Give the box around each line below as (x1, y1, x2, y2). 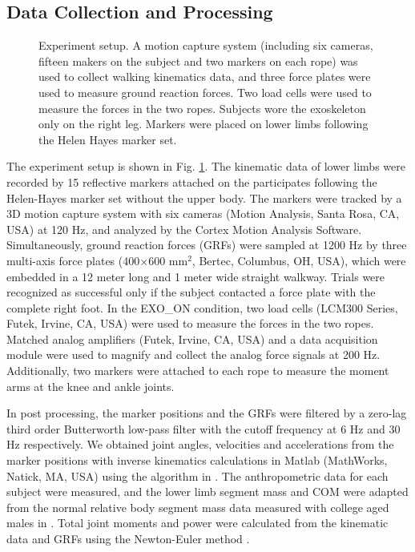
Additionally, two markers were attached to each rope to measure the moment (6, 362, 389, 379)
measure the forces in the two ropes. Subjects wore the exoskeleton (38, 99, 366, 116)
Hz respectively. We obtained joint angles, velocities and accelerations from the (6, 436, 394, 453)
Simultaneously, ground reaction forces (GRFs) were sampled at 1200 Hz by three (6, 236, 407, 253)
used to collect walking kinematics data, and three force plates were (38, 68, 371, 85)
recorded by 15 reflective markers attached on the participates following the (6, 173, 377, 190)
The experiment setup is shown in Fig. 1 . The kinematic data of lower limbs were (6, 158, 405, 175)
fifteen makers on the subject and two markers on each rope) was (38, 52, 358, 69)
